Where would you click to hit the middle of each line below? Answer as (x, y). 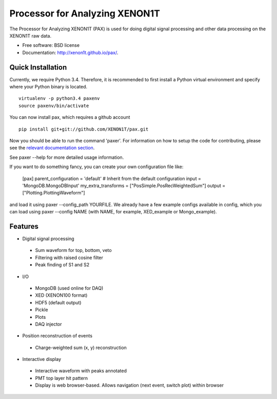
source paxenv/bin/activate (54, 106)
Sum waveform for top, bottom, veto (74, 250)
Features (24, 226)
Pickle (42, 310)
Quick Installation (38, 67)
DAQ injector (48, 324)
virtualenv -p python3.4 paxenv (59, 98)
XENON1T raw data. (30, 35)
